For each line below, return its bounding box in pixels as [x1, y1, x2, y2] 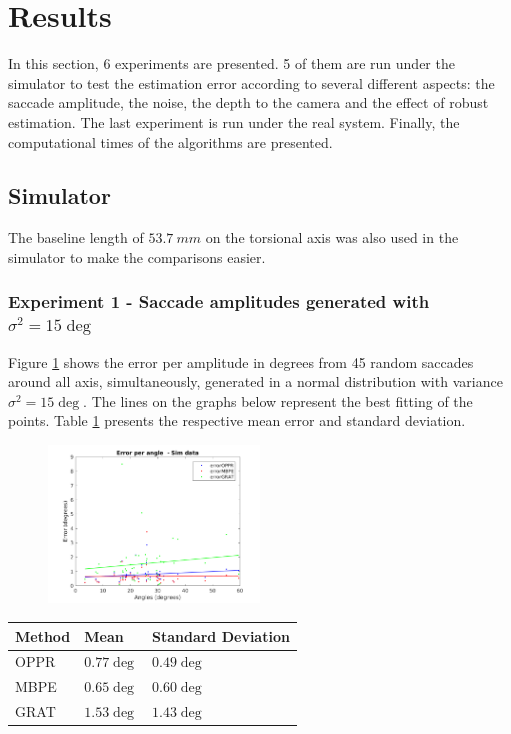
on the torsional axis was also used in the [205, 227, 459, 248]
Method [15, 625, 71, 646]
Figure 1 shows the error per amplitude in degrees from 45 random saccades [8, 351, 474, 372]
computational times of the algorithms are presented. [8, 131, 333, 152]
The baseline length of [8, 227, 144, 248]
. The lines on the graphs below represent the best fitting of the [83, 390, 473, 411]
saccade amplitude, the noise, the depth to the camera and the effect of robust [8, 92, 489, 113]
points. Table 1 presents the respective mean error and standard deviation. [8, 410, 466, 431]
